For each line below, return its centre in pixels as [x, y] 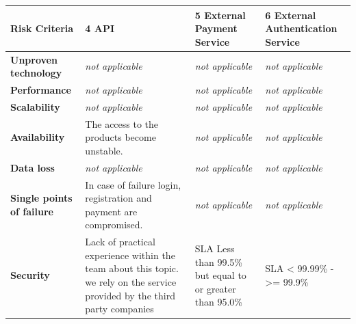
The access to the [122, 123]
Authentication [301, 28]
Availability [38, 137]
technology [36, 73]
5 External [220, 15]
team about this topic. [132, 268]
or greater [215, 288]
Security [30, 275]
